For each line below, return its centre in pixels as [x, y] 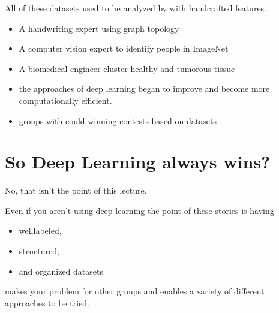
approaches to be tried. [47, 303]
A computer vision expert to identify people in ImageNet [124, 48]
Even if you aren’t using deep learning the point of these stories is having [139, 210]
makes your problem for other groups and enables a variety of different [135, 291]
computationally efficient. [65, 100]
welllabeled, [40, 231]
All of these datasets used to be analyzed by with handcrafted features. [136, 8]
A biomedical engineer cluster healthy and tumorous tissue [127, 68]
